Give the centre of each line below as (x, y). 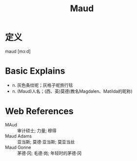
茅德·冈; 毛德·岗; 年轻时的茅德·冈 (49, 153)
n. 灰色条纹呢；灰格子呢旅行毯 (42, 85)
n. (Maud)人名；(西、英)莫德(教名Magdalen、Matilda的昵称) (72, 91)
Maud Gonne (18, 147)
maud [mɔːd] (18, 51)
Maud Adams (19, 136)
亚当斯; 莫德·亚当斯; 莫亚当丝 (46, 141)
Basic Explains (35, 71)
